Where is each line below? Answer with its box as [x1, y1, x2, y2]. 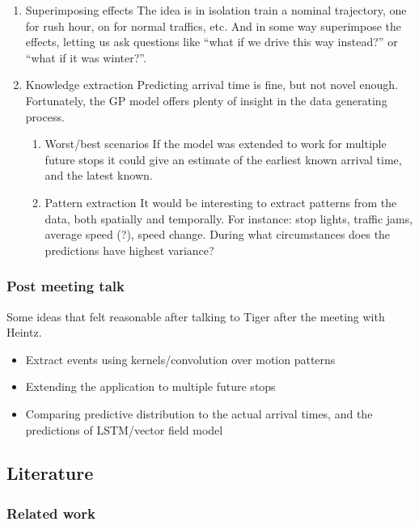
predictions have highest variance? [44, 241, 214, 258]
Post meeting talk [6, 276, 125, 296]
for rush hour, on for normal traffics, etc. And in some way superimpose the [25, 17, 402, 34]
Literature [6, 460, 94, 486]
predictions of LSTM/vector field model [25, 421, 223, 438]
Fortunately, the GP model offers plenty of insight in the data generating [25, 91, 387, 108]
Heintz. [6, 324, 42, 341]
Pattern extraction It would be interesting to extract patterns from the [44, 193, 397, 210]
